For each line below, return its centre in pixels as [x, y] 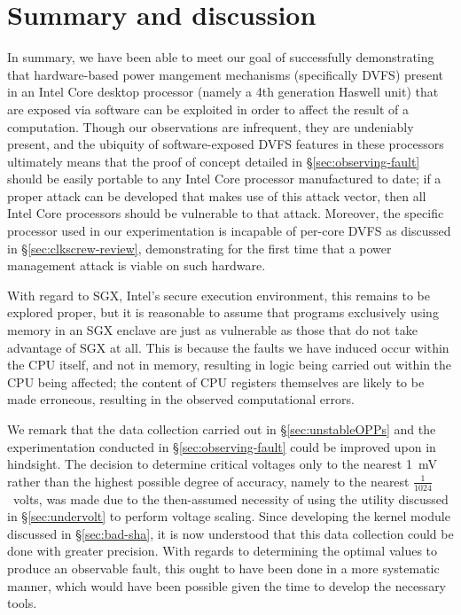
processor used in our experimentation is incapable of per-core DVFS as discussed [229, 231]
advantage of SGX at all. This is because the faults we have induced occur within [228, 347]
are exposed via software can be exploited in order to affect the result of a [208, 109]
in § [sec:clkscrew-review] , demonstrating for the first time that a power [199, 248]
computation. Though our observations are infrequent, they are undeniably [211, 126]
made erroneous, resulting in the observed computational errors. [181, 399]
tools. [22, 603]
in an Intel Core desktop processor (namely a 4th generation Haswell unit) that [223, 92]
